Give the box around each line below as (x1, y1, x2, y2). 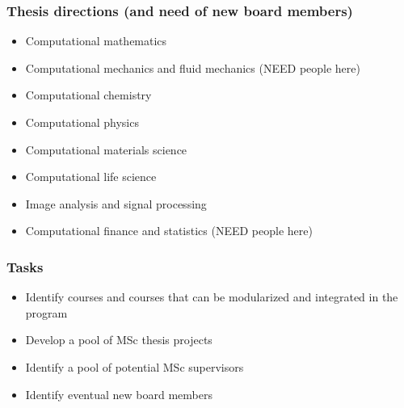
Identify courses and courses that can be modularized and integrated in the (25, 288, 398, 305)
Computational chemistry (25, 86, 152, 103)
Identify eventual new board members (25, 385, 213, 402)
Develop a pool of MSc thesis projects (25, 331, 213, 348)
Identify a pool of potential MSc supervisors (25, 358, 244, 375)
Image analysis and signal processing (25, 195, 207, 212)
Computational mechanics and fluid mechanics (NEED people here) (25, 59, 360, 76)
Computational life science (25, 168, 157, 185)
